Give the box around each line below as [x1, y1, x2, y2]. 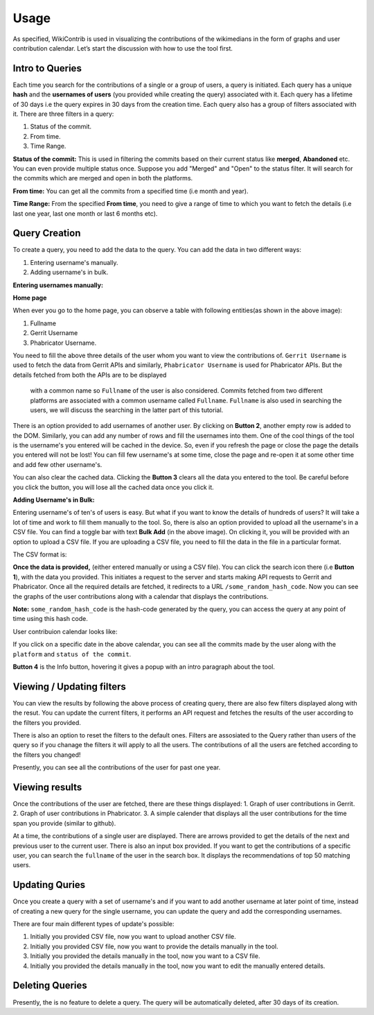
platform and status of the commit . [12, 649, 132, 658]
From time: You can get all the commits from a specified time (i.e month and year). [12, 187, 249, 195]
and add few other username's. [12, 460, 103, 468]
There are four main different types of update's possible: [12, 920, 175, 928]
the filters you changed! [12, 750, 81, 759]
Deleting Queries [12, 980, 88, 991]
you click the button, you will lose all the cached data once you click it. [12, 483, 214, 491]
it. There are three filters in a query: [12, 110, 114, 118]
